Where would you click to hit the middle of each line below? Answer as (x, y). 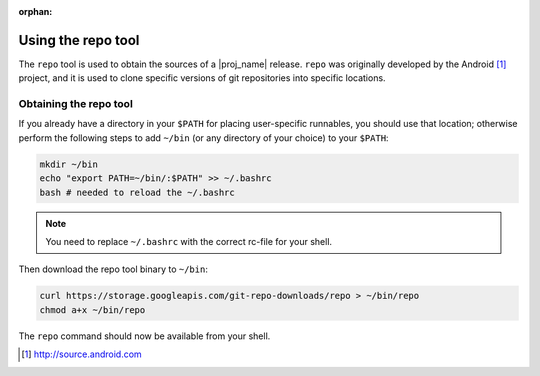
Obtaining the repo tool (76, 104)
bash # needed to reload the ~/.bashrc (137, 192)
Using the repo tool (79, 40)
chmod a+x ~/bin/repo (92, 309)
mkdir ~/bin (69, 164)
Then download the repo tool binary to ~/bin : (113, 269)
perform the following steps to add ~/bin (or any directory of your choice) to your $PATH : (203, 137)
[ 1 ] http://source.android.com (81, 354)
